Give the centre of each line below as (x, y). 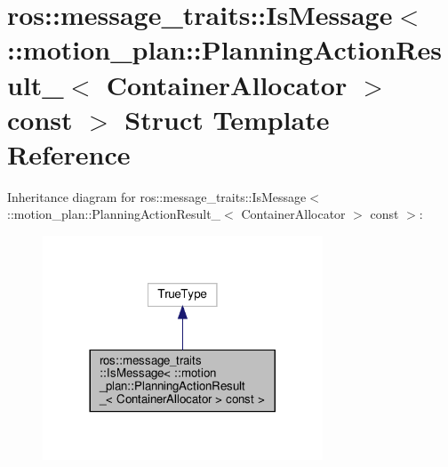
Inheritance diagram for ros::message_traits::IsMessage (157, 196)
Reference (69, 153)
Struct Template (227, 119)
